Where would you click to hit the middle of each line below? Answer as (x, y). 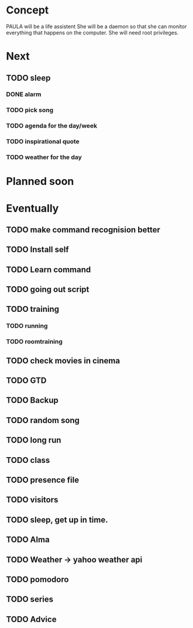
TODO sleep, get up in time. (57, 519)
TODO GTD (26, 381)
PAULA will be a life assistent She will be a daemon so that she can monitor (96, 26)
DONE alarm (24, 94)
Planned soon (40, 181)
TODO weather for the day (44, 157)
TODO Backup (32, 401)
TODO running (27, 326)
